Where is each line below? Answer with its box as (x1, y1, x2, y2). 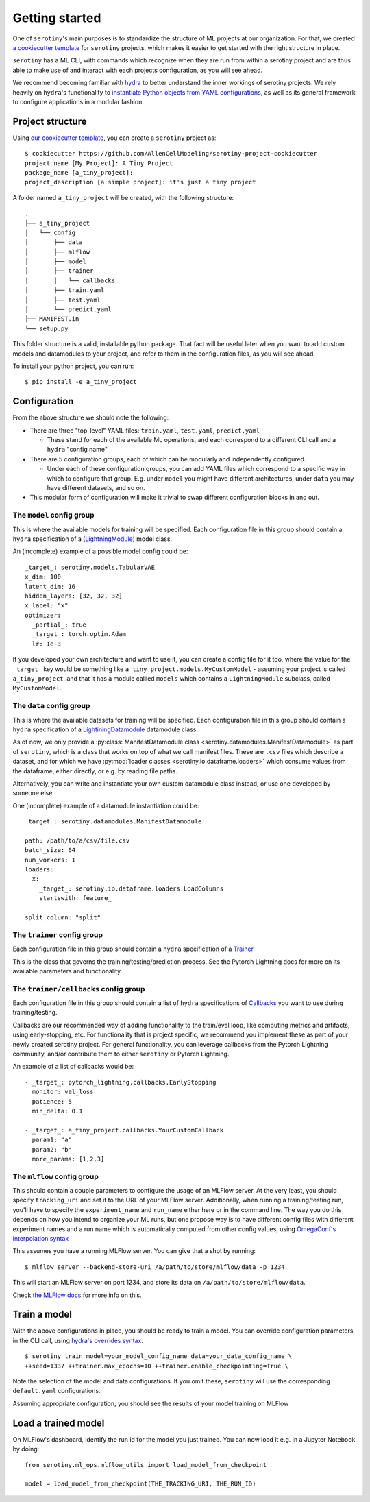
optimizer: (25, 611, 62, 619)
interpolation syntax (12, 1235, 69, 1242)
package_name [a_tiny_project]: (25, 169, 134, 176)
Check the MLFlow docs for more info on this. (12, 1291, 142, 1299)
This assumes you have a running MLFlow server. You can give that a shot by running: (12, 1247, 256, 1255)
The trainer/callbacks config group (12, 984, 145, 993)
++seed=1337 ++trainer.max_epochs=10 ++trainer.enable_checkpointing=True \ (25, 1361, 289, 1370)
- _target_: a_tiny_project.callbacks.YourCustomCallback (25, 1126, 224, 1134)
